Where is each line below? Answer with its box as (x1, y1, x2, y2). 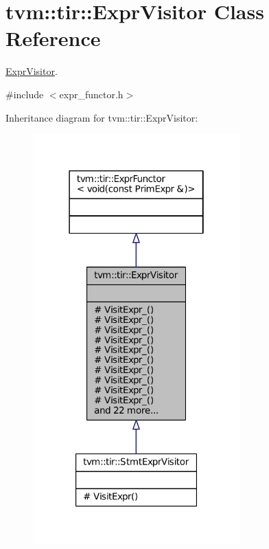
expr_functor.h (59, 87, 124, 101)
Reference (5, 24, 101, 52)
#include (5, 87, 44, 101)
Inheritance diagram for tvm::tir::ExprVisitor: (5, 110, 198, 124)
